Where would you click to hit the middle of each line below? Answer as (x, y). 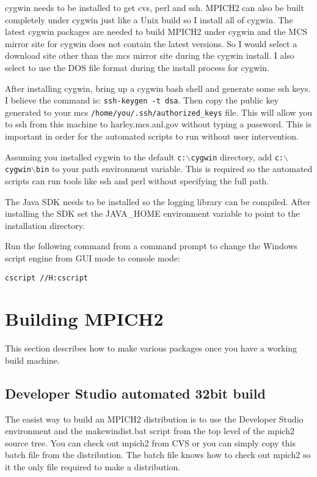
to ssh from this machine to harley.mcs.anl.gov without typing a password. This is (158, 124)
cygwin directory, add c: (237, 156)
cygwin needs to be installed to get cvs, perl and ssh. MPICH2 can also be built (155, 7)
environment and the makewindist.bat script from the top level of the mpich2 (150, 431)
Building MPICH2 (84, 319)
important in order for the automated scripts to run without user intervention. (152, 136)
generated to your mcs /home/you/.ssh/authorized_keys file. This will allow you (159, 112)
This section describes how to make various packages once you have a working (151, 348)
